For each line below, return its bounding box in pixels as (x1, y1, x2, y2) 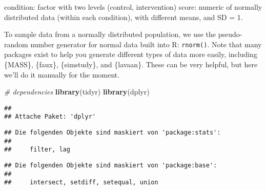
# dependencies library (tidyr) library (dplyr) (4, 86, 150, 97)
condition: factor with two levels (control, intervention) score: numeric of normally (4, 2, 262, 12)
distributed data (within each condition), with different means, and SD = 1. (4, 11, 243, 22)
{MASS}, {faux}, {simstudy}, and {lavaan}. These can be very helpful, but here (4, 59, 258, 70)
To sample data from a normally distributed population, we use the (4, 29, 216, 40)
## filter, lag (4, 146, 70, 154)
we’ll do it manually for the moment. (4, 69, 120, 80)
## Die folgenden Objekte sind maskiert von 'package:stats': (4, 129, 221, 137)
